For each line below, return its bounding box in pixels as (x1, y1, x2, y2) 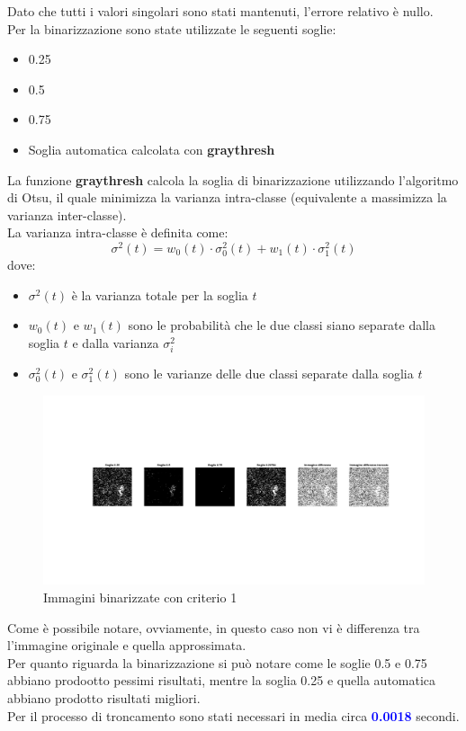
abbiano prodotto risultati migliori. (7, 689, 201, 708)
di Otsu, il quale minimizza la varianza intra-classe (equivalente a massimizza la (7, 188, 447, 207)
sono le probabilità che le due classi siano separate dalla (128, 316, 436, 334)
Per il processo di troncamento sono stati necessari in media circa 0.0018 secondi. (7, 706, 460, 725)
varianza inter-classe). (7, 205, 127, 224)
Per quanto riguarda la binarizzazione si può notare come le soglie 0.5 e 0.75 (7, 653, 427, 672)
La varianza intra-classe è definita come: (7, 223, 229, 242)
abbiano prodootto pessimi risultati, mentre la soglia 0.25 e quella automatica (7, 671, 436, 690)
